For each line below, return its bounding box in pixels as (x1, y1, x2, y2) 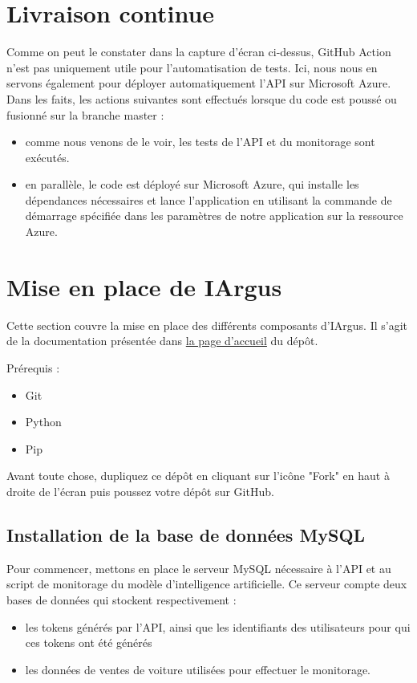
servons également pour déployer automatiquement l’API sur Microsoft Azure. (6, 75, 391, 91)
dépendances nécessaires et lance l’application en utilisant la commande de (25, 191, 392, 208)
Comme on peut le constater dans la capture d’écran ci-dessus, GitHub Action (6, 43, 391, 60)
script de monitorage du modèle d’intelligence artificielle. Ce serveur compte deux (6, 575, 407, 592)
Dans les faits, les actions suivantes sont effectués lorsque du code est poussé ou (6, 90, 397, 107)
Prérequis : (6, 359, 60, 376)
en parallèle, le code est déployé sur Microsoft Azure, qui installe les (25, 176, 359, 193)
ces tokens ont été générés (25, 634, 152, 651)
